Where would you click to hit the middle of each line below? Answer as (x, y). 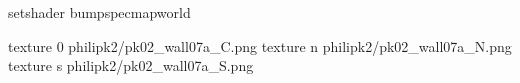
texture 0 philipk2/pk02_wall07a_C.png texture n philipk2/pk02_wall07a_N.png (260, 45)
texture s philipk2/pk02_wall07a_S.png (131, 65)
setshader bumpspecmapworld (99, 12)
